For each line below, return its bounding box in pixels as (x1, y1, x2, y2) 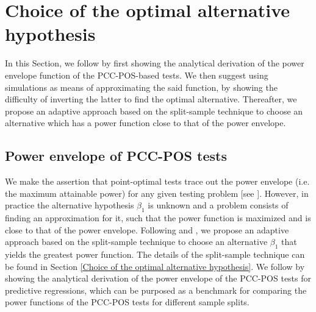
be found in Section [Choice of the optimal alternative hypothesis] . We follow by (5, 260, 305, 272)
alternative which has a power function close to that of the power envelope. (5, 116, 286, 129)
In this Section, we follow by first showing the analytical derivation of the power (5, 57, 304, 69)
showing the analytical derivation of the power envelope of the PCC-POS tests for (5, 272, 312, 285)
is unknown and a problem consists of (148, 199, 289, 211)
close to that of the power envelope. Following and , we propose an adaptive (5, 223, 289, 236)
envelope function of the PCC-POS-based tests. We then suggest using (5, 68, 268, 81)
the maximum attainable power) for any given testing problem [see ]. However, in (5, 186, 309, 199)
